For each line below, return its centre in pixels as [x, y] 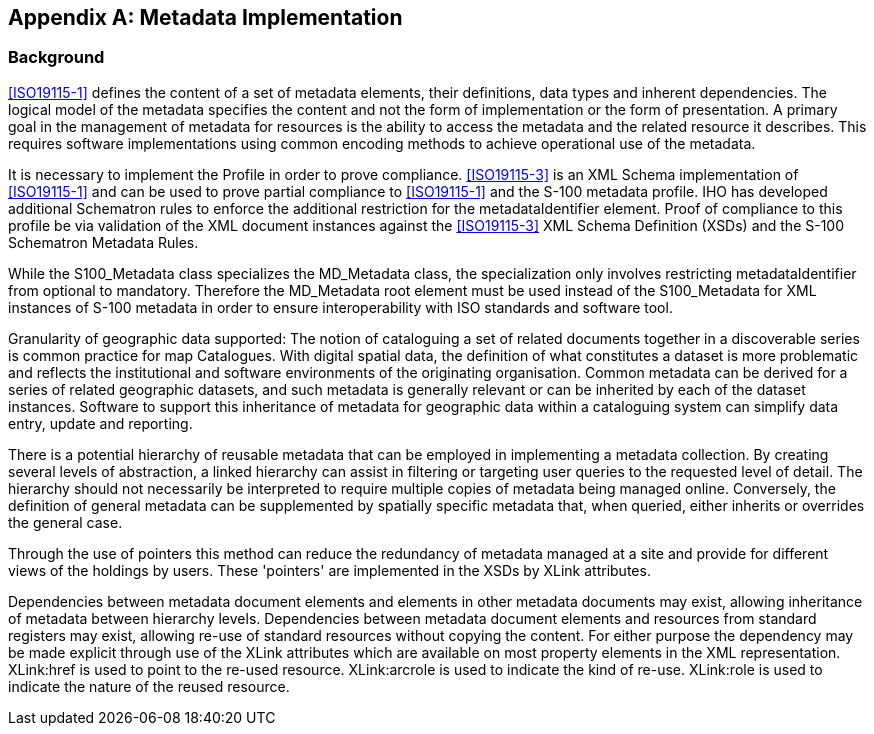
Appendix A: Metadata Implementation [205, 17]
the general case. [65, 522]
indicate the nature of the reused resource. [149, 686]
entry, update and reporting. [100, 423]
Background [56, 57]
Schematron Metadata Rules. [103, 242]
